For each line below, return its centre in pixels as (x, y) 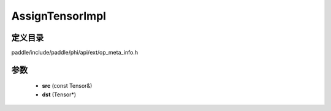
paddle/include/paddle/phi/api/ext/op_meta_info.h (75, 53)
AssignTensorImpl (59, 16)
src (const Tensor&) (67, 86)
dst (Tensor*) (59, 94)
